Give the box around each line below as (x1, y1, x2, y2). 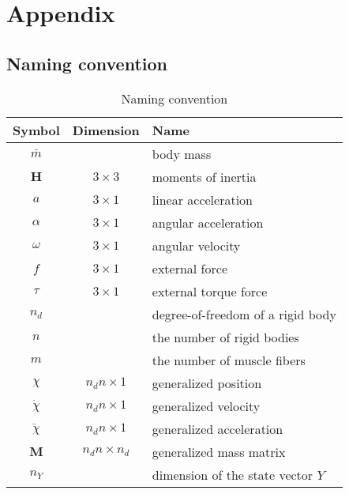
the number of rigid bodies (152, 327, 299, 346)
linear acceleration (152, 190, 253, 209)
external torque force (152, 281, 268, 300)
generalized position (152, 373, 262, 392)
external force (152, 258, 227, 277)
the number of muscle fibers (152, 350, 306, 369)
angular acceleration (152, 213, 264, 232)
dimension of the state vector (152, 465, 313, 484)
